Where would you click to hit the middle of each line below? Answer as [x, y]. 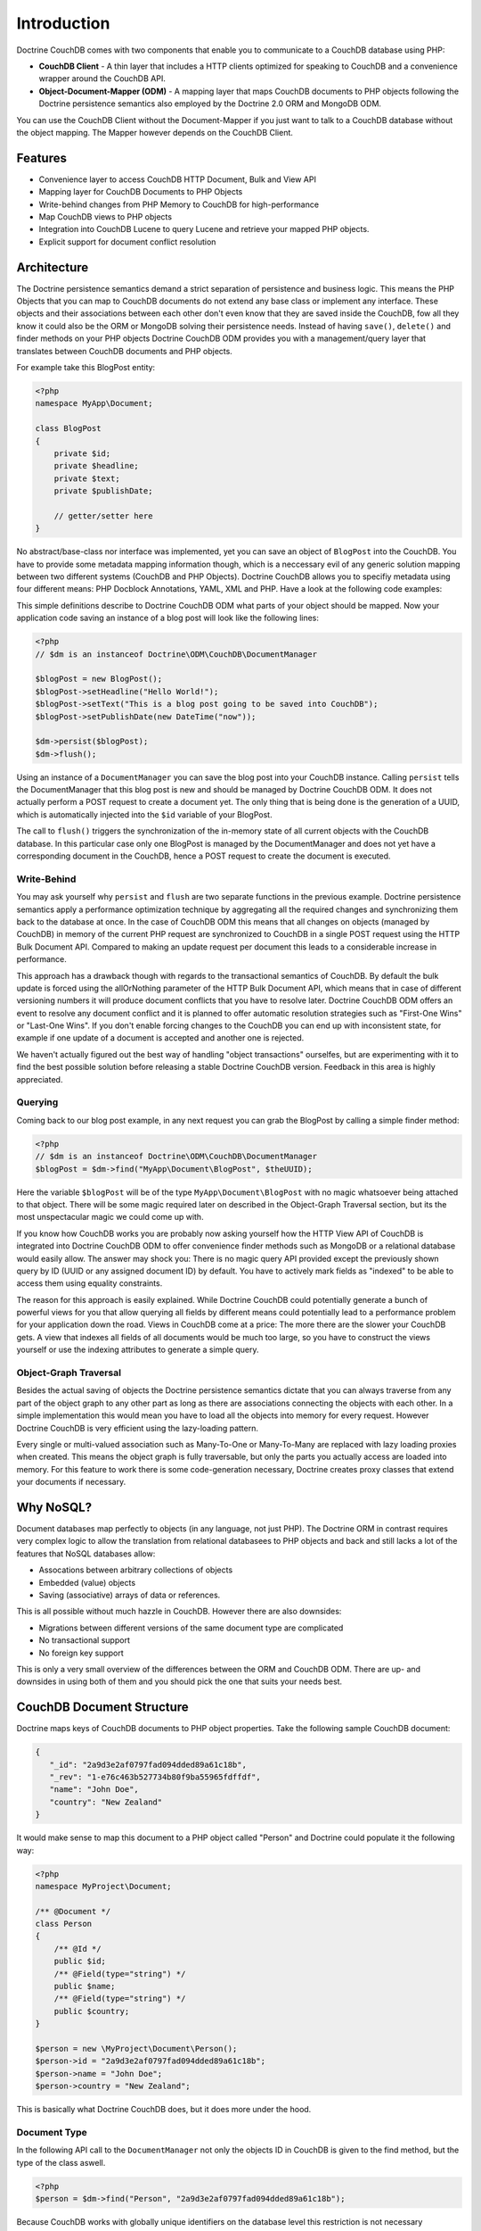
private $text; [87, 478]
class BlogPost [68, 429]
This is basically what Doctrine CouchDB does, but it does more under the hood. [164, 2110]
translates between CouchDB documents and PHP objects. [125, 351]
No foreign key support [81, 1653]
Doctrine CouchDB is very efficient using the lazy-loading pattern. [137, 1428]
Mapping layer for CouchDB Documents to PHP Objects [141, 192]
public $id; [80, 1961]
